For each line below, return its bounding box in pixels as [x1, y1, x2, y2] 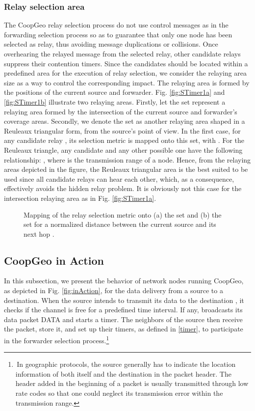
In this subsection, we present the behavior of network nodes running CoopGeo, [4, 275, 244, 286]
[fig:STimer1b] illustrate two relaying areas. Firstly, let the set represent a [4, 96, 226, 107]
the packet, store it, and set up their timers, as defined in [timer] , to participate [4, 324, 243, 334]
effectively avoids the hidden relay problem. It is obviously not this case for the [4, 183, 242, 193]
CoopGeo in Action [4, 252, 104, 268]
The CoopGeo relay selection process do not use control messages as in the [4, 20, 229, 30]
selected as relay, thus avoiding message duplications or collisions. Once [4, 39, 218, 49]
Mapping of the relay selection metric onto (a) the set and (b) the [24, 209, 222, 219]
